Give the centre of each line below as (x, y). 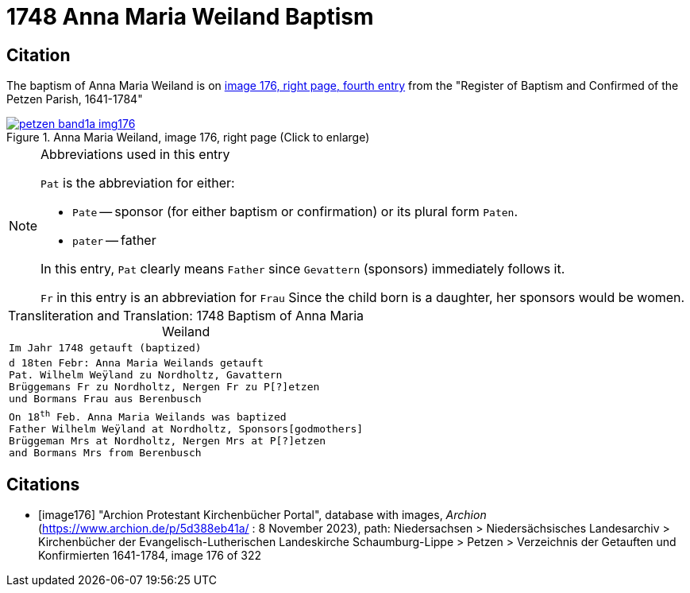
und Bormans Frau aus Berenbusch (105, 399)
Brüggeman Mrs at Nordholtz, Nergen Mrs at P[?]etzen (168, 440)
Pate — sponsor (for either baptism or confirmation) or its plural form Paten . (295, 212)
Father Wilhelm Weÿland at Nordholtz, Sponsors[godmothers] (186, 428)
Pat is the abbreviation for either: (138, 183)
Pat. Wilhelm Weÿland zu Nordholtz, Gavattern (146, 375)
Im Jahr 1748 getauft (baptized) (105, 348)
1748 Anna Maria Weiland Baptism (190, 17)
